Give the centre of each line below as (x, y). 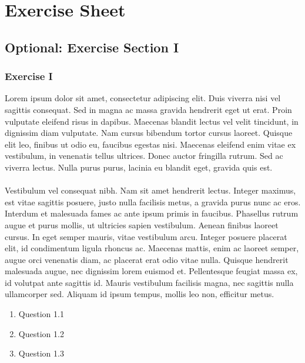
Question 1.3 (41, 353)
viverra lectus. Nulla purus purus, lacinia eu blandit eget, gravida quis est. (139, 167)
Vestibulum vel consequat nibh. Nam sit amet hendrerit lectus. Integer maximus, (150, 190)
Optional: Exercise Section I (92, 47)
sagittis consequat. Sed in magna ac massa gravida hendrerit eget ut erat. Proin (148, 109)
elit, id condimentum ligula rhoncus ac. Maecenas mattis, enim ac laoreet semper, (152, 248)
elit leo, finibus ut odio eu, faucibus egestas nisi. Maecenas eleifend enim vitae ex (150, 144)
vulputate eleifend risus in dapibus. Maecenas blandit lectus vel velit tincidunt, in (152, 121)
